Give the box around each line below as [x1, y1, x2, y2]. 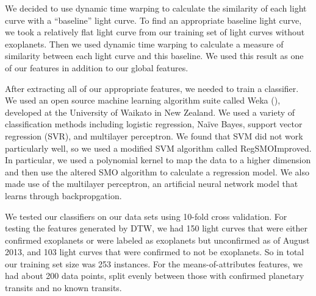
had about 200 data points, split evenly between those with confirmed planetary [5, 269, 304, 282]
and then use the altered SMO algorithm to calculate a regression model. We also [5, 165, 309, 178]
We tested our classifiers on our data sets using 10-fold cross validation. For [5, 210, 287, 222]
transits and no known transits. [5, 281, 122, 294]
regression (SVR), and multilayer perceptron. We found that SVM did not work [5, 129, 303, 142]
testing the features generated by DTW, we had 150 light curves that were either [5, 222, 308, 234]
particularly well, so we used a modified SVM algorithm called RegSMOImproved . [5, 141, 312, 154]
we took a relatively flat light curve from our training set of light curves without [5, 26, 305, 38]
